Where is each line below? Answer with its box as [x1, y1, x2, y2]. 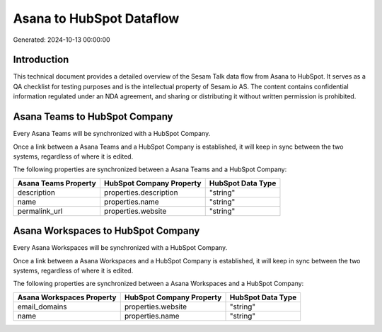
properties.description [103, 188, 178, 198]
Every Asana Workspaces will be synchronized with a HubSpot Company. [13, 244, 228, 252]
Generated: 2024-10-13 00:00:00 [13, 35, 110, 44]
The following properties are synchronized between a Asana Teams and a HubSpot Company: [13, 165, 287, 173]
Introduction [13, 54, 69, 66]
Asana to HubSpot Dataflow [13, 11, 180, 26]
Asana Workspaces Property [17, 292, 117, 302]
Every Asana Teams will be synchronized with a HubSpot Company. [13, 130, 211, 138]
